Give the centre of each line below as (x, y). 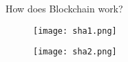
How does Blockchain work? (64, 8)
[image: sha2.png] (75, 52)
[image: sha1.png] (75, 31)
